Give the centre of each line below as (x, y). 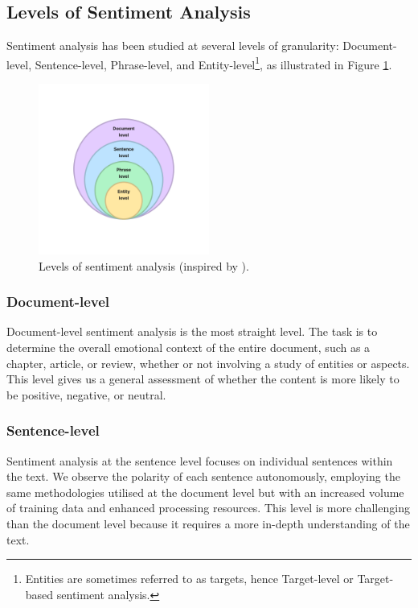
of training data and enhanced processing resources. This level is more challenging (208, 508)
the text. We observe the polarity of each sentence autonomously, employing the (203, 476)
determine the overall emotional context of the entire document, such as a (189, 347)
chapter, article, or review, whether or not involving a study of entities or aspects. (208, 363)
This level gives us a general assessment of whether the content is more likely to (203, 379)
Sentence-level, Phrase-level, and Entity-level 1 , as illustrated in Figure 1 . (213, 63)
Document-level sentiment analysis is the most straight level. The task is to (192, 331)
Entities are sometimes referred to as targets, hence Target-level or (189, 579)
